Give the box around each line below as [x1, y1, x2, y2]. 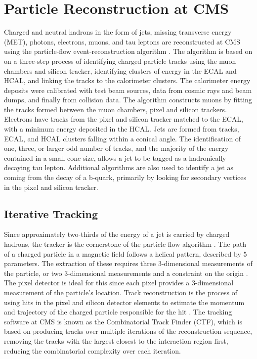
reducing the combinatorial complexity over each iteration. [4, 345, 181, 356]
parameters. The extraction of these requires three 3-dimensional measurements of [4, 258, 253, 269]
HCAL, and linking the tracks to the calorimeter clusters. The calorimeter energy [4, 75, 251, 86]
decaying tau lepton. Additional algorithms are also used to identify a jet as [4, 162, 233, 173]
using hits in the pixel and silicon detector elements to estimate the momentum [4, 297, 245, 307]
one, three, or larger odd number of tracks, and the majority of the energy [4, 143, 229, 153]
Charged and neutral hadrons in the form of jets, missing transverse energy [4, 27, 232, 37]
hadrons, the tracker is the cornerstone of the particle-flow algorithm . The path [4, 239, 247, 249]
